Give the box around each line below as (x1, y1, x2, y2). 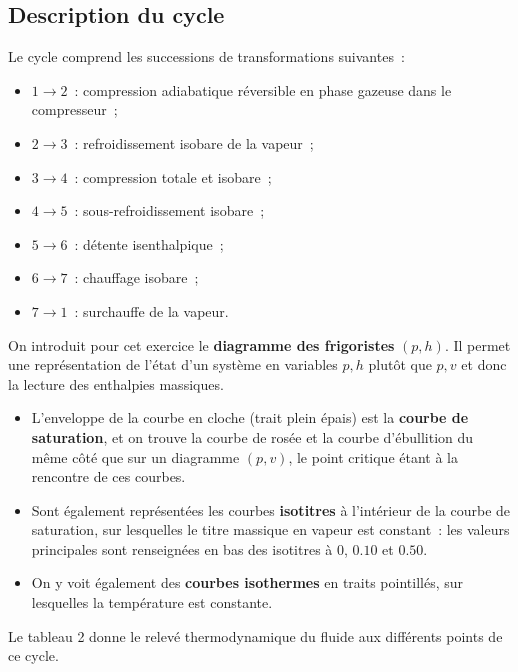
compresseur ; (31, 99, 118, 120)
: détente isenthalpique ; (74, 233, 224, 254)
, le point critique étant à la (288, 446, 459, 467)
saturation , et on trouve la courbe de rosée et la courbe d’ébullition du (31, 426, 474, 447)
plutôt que (368, 354, 432, 375)
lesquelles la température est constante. (31, 592, 273, 613)
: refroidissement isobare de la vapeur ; (74, 132, 314, 153)
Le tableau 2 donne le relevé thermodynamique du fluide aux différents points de (8, 625, 503, 646)
